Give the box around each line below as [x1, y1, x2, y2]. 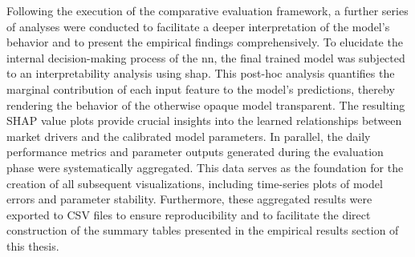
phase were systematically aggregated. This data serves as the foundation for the [6, 159, 404, 175]
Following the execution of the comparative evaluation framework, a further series [6, 2, 409, 18]
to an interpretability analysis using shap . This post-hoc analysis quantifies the [6, 65, 395, 82]
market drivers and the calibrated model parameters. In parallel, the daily [6, 127, 371, 144]
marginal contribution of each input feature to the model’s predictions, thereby [6, 80, 395, 97]
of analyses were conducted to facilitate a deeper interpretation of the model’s [6, 18, 390, 34]
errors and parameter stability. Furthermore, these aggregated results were [6, 191, 372, 207]
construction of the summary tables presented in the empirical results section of [6, 222, 399, 239]
